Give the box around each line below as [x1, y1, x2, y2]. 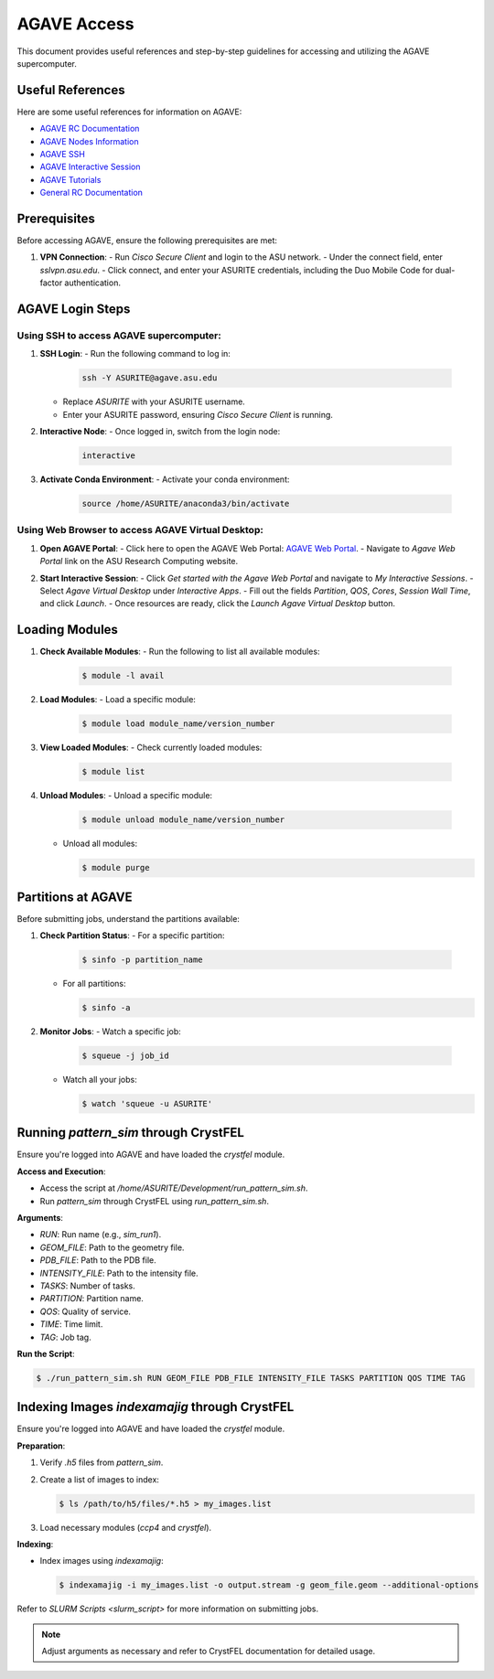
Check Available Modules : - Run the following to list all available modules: [39, 646, 320, 658]
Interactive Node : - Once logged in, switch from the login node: [39, 426, 281, 437]
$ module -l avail [81, 670, 165, 681]
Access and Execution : [16, 1166, 106, 1177]
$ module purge [81, 862, 150, 873]
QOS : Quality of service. [39, 1306, 132, 1317]
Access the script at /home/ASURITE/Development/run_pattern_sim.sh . [39, 1182, 308, 1193]
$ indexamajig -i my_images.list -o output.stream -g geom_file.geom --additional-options [59, 1580, 479, 1590]
